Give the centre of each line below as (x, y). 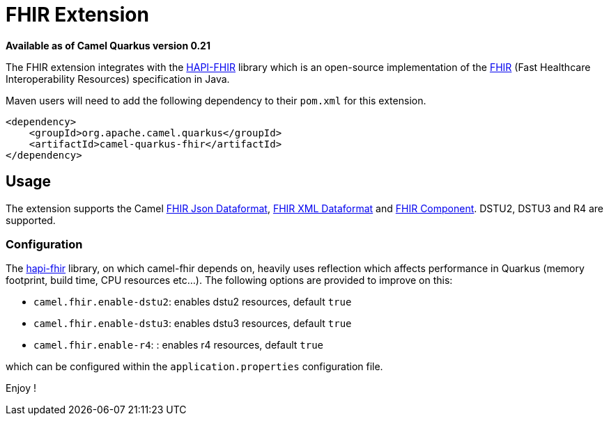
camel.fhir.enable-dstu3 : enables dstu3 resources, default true (193, 324)
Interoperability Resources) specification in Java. (118, 79)
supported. (31, 220)
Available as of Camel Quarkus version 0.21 (108, 45)
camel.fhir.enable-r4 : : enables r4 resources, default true (179, 345)
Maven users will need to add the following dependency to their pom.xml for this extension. (216, 100)
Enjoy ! (21, 388)
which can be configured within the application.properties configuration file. (194, 367)
